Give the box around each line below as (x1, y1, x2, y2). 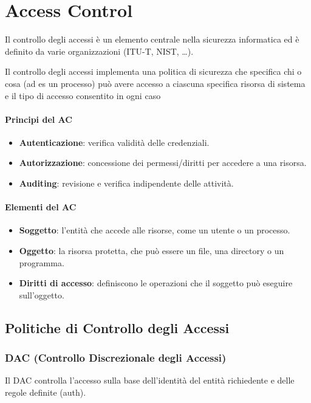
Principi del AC (5, 112, 72, 125)
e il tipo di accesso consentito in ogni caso (5, 89, 161, 102)
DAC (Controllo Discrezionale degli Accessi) (5, 350, 227, 365)
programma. (19, 256, 64, 269)
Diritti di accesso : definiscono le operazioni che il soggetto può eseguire (19, 277, 293, 289)
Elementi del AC (5, 201, 77, 213)
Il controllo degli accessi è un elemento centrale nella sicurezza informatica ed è (5, 33, 299, 46)
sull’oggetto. (19, 288, 64, 301)
